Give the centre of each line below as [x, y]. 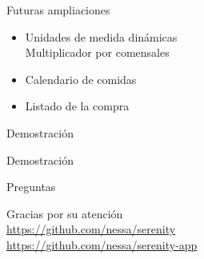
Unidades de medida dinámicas [101, 36]
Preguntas [31, 187]
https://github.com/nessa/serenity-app [102, 244]
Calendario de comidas [81, 79]
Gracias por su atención [65, 213]
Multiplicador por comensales [97, 52]
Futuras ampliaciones [58, 10]
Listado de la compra [77, 106]
